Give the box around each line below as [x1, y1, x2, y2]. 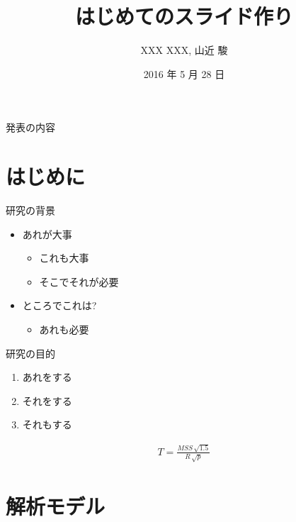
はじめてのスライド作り [74, 1, 293, 30]
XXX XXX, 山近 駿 [140, 43, 228, 57]
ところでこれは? [22, 298, 97, 313]
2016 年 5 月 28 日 [143, 66, 225, 81]
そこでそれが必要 [39, 274, 119, 289]
